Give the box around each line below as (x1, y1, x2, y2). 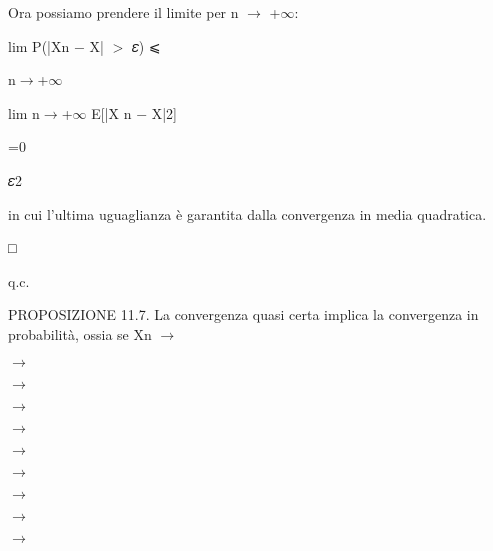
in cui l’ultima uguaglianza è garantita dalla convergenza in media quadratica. (8, 203, 487, 224)
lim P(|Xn (8, 35, 70, 56)
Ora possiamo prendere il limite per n (8, 2, 239, 22)
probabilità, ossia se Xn (8, 323, 152, 344)
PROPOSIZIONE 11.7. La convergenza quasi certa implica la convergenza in (8, 304, 479, 325)
